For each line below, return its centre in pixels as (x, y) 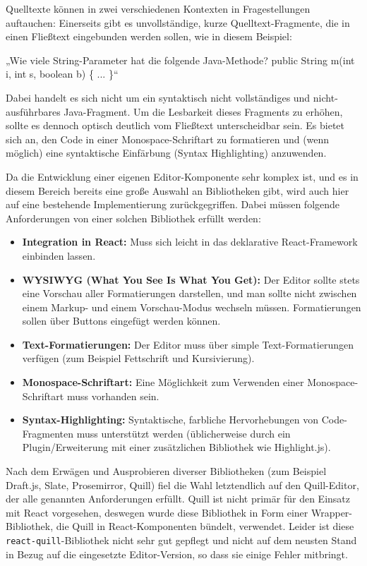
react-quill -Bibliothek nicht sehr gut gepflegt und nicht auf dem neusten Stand (181, 540)
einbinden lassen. (59, 255)
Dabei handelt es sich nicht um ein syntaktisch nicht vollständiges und (158, 97)
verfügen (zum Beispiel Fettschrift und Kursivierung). (138, 358)
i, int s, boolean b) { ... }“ (62, 74)
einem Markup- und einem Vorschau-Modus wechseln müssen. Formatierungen (192, 307)
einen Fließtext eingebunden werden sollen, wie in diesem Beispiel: (149, 36)
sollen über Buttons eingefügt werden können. (121, 321)
